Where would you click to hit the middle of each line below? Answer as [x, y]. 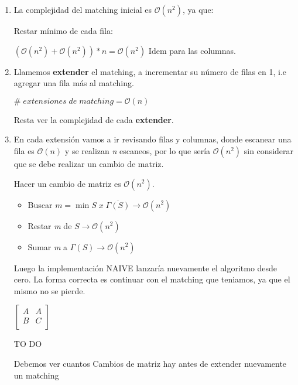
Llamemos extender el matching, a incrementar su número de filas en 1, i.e [150, 71]
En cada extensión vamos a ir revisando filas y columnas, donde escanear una [153, 139]
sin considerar [268, 150]
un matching [36, 375]
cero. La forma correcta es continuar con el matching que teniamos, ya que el [152, 279]
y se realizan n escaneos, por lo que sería [138, 150]
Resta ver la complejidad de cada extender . [94, 119]
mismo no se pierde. [49, 290]
